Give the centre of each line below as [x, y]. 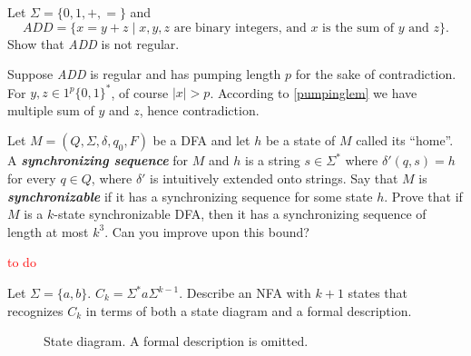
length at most [48, 231]
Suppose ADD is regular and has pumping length [144, 74]
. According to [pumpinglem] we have [314, 92]
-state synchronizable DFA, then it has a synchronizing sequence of [240, 214]
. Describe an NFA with [245, 293]
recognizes [35, 310]
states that [378, 293]
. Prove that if [423, 196]
